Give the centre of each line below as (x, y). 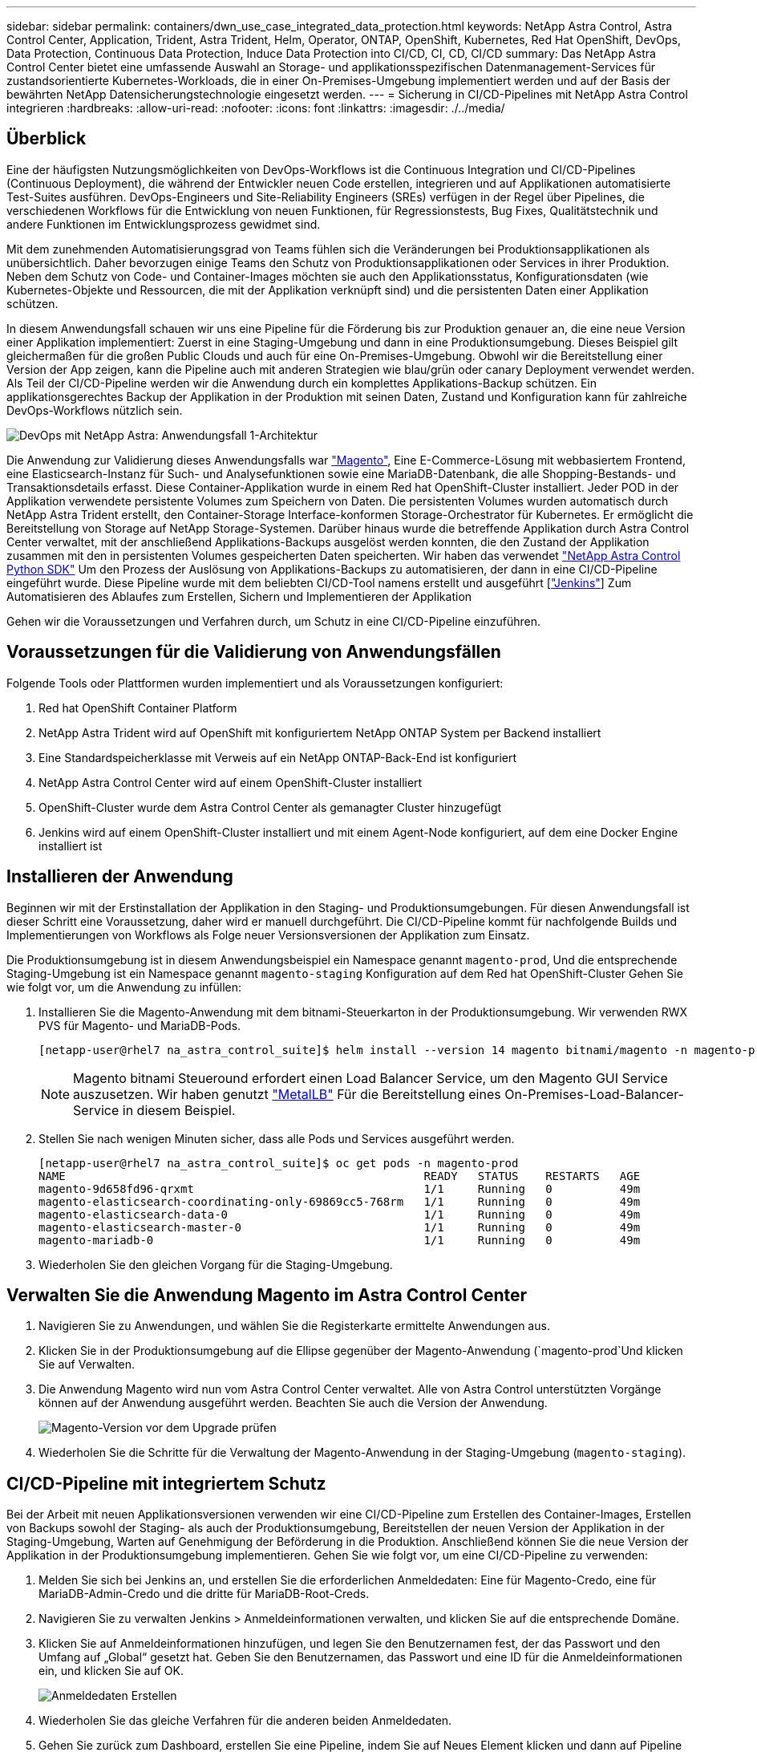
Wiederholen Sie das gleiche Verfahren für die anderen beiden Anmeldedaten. (245, 1721)
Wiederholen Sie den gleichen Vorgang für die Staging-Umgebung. (216, 1264)
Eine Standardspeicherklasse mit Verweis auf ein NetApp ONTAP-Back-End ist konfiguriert (278, 757)
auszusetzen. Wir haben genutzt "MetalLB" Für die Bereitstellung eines (287, 1094)
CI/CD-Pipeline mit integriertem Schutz (166, 1483)
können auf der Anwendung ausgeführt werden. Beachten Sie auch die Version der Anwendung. (293, 1403)
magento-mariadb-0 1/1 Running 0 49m (340, 1240)
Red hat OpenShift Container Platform (138, 708)
